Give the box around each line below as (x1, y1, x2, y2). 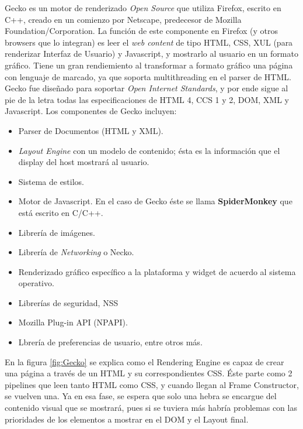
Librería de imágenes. (18, 226, 95, 238)
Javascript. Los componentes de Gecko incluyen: (5, 105, 177, 117)
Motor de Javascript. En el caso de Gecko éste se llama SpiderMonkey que (18, 195, 292, 207)
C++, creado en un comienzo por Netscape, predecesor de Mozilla (5, 13, 242, 25)
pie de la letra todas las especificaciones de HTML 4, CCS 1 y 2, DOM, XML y (5, 93, 289, 105)
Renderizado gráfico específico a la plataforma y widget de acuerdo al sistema (18, 265, 296, 277)
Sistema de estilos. (18, 175, 85, 187)
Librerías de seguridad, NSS (18, 296, 119, 308)
